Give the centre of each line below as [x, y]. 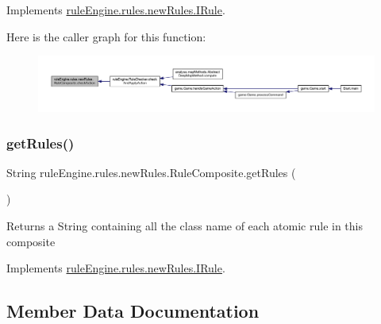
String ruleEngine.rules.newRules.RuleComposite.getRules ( [151, 172]
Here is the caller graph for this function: [106, 36]
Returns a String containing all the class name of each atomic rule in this [185, 225]
